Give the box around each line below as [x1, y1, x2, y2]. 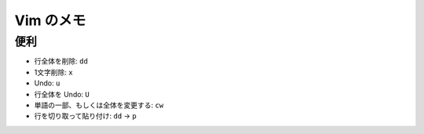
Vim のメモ [14, 12, 86, 29]
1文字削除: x [34, 67, 74, 77]
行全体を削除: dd [34, 56, 88, 66]
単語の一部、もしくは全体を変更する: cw [34, 100, 164, 110]
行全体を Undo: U [34, 89, 90, 99]
